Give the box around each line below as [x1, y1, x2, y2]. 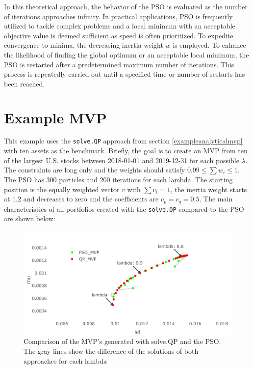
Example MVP [4, 107, 107, 127]
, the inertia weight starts [170, 184, 247, 194]
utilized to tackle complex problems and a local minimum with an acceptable [4, 21, 235, 31]
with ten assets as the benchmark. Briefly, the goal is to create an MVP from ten [4, 145, 248, 156]
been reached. [4, 78, 45, 88]
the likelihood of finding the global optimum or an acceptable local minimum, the [4, 49, 249, 59]
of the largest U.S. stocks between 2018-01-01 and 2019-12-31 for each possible [4, 155, 239, 165]
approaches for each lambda [24, 355, 107, 366]
